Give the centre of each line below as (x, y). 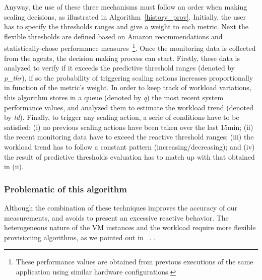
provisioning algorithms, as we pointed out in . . (80, 237)
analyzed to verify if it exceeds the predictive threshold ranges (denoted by (120, 68)
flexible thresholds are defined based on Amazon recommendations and (113, 36)
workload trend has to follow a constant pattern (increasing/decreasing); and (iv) (129, 146)
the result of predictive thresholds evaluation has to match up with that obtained (129, 156)
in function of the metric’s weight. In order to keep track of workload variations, (128, 87)
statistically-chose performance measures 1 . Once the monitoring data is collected (130, 47)
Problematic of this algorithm (65, 189)
